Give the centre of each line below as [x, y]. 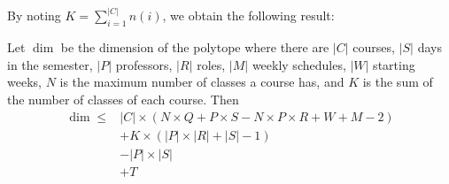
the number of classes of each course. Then [123, 100]
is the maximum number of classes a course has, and [202, 82]
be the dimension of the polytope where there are [195, 47]
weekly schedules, [299, 64]
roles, [211, 64]
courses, [374, 47]
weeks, [24, 82]
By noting [34, 15]
